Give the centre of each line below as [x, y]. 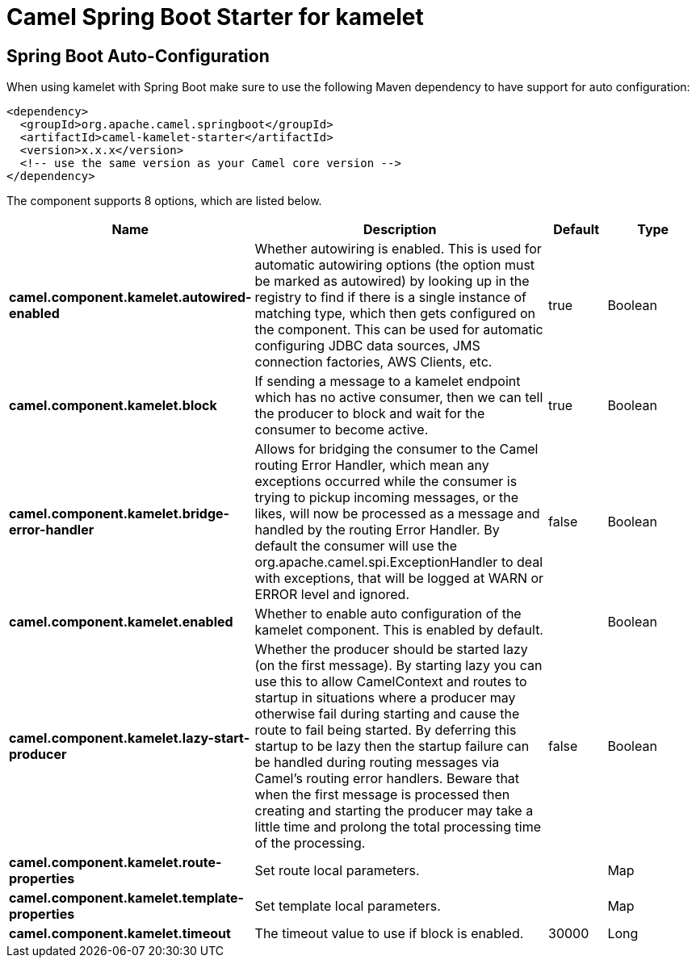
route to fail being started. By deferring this [386, 730]
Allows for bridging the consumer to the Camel [396, 449]
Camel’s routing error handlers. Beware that [387, 779]
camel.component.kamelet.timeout [120, 934]
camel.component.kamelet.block [113, 406]
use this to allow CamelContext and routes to [391, 682]
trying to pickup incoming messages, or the [386, 498]
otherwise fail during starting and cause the [387, 714]
